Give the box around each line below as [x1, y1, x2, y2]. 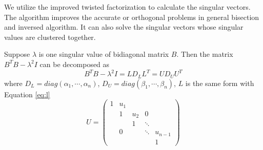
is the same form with [185, 77, 254, 88]
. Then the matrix [176, 49, 233, 59]
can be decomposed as [39, 58, 110, 69]
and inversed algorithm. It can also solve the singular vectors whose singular [4, 22, 244, 32]
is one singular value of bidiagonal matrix [38, 49, 169, 59]
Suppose [4, 49, 30, 59]
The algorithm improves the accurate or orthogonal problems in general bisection [4, 11, 259, 22]
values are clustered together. [4, 31, 96, 42]
